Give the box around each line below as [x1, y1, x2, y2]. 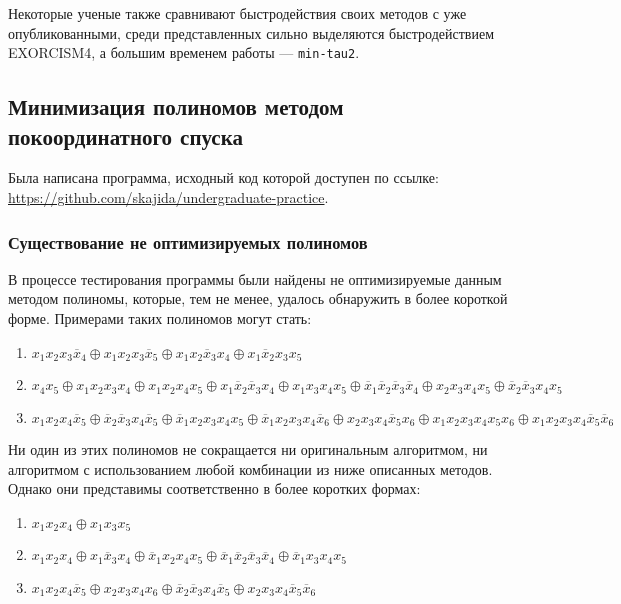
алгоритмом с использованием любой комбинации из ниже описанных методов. [8, 458, 493, 479]
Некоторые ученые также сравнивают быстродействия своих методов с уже [8, 3, 467, 23]
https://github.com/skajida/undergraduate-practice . [8, 187, 329, 208]
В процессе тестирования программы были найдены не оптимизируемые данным [8, 268, 502, 289]
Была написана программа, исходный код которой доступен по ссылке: [8, 167, 439, 188]
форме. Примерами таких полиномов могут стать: [8, 308, 312, 329]
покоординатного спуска [8, 120, 243, 151]
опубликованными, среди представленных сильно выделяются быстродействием [8, 22, 495, 43]
